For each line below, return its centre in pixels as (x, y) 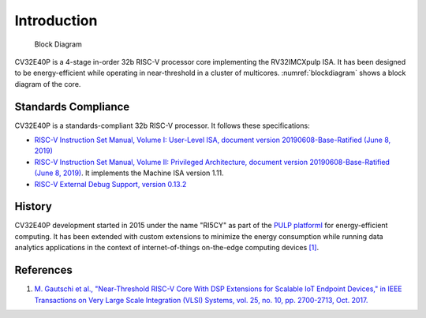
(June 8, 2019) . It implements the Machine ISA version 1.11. (129, 173)
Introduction (56, 21)
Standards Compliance (72, 107)
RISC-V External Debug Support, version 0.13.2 (110, 184)
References (43, 270)
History (34, 206)
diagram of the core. (48, 84)
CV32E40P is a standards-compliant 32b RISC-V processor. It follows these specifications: (163, 125)
